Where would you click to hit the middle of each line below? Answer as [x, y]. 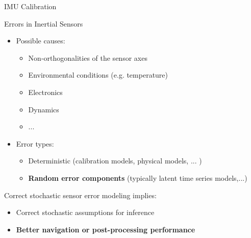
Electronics [45, 92]
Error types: [35, 143]
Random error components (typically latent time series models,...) [138, 177]
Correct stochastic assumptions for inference [85, 212]
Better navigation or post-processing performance [106, 229]
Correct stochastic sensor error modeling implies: [80, 195]
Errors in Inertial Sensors [44, 23]
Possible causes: [41, 41]
